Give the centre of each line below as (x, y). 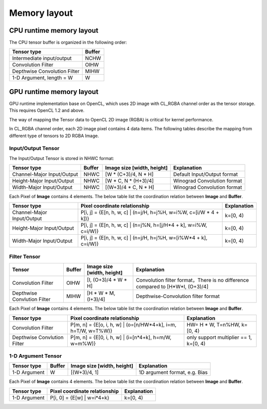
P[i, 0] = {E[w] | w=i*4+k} (80, 398)
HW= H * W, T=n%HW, (214, 324)
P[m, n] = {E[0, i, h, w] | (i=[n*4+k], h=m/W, (121, 337)
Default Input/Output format (206, 174)
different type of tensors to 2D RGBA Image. (54, 136)
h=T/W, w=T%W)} (91, 331)
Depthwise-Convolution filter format (178, 296)
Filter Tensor (25, 256)
